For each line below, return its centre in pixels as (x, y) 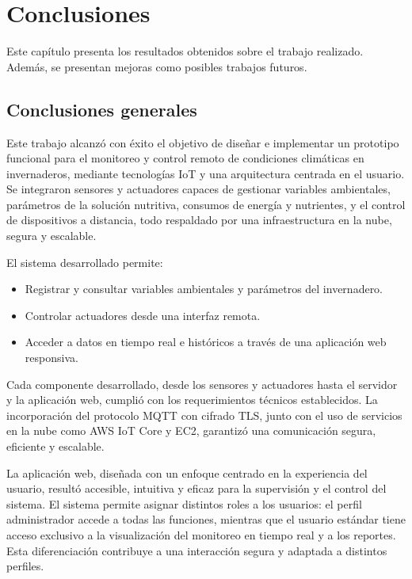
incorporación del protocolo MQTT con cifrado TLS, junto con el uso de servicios (204, 415)
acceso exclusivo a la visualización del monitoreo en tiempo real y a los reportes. (201, 534)
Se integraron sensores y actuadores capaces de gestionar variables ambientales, (198, 189)
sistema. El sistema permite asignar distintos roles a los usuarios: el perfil (184, 503)
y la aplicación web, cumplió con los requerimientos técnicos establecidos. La (192, 400)
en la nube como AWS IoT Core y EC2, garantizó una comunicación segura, (191, 430)
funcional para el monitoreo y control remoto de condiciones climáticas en (185, 158)
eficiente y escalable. (55, 446)
